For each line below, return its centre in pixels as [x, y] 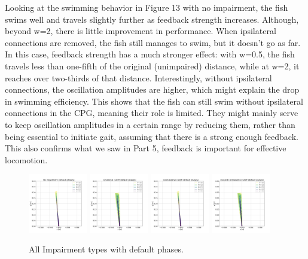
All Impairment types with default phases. [106, 249]
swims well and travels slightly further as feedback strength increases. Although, [152, 19]
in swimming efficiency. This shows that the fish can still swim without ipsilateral [154, 101]
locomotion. [26, 159]
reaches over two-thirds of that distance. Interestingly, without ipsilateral [138, 77]
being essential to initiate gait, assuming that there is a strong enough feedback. [152, 136]
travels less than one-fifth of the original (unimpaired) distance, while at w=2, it [152, 65]
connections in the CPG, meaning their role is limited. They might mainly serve [152, 113]
